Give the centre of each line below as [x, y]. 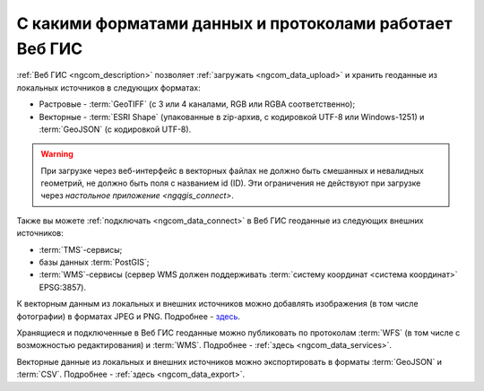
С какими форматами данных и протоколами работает [234, 23]
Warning [57, 154]
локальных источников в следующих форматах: [108, 87]
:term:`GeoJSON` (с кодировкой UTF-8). [115, 129]
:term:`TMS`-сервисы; [81, 249]
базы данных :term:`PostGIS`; [94, 262]
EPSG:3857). [63, 287]
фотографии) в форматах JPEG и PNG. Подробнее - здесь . [129, 316]
